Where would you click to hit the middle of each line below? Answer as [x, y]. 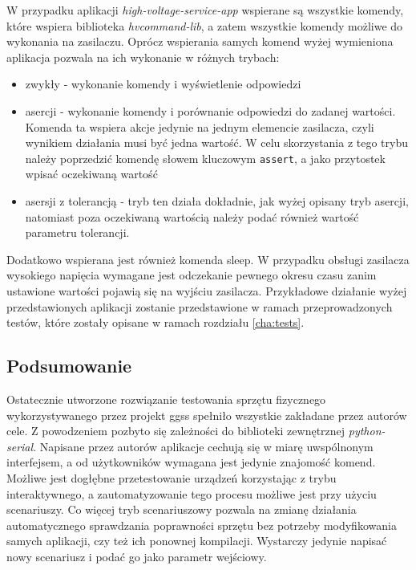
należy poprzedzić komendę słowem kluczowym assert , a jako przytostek [205, 158]
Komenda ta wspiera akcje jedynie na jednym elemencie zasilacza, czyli [200, 126]
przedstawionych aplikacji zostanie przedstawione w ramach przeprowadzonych [200, 306]
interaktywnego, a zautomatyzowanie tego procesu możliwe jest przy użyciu [192, 493]
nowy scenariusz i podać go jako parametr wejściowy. [137, 556]
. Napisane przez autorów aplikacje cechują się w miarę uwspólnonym [203, 446]
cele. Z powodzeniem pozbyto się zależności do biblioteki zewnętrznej [176, 431]
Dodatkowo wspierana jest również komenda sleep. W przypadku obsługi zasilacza [208, 259]
